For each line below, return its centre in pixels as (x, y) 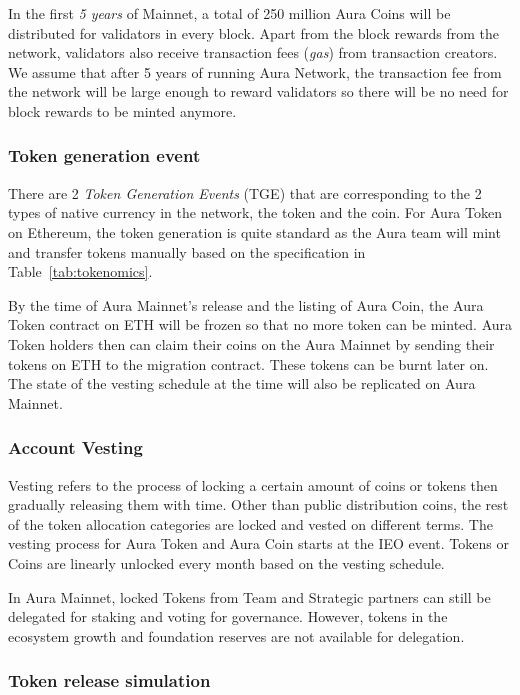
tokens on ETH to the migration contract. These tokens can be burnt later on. (248, 363)
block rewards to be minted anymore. (122, 110)
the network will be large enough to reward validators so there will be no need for (258, 91)
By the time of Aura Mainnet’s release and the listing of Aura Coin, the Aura (246, 304)
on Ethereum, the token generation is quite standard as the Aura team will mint (254, 231)
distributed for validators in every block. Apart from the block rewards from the (254, 32)
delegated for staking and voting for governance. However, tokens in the (228, 616)
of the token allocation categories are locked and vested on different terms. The (250, 523)
